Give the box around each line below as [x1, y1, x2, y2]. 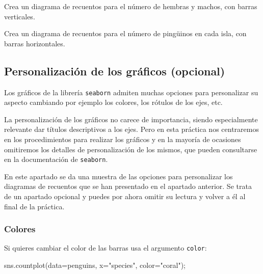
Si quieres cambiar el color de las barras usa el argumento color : [4, 242, 207, 253]
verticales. [4, 11, 35, 21]
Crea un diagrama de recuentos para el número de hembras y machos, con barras [4, 1, 257, 11]
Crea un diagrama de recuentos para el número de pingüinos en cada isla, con [4, 28, 247, 39]
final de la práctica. [4, 201, 65, 211]
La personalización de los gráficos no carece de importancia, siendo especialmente [4, 114, 258, 124]
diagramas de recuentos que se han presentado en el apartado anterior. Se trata [4, 181, 252, 191]
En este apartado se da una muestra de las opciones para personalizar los [4, 171, 233, 181]
